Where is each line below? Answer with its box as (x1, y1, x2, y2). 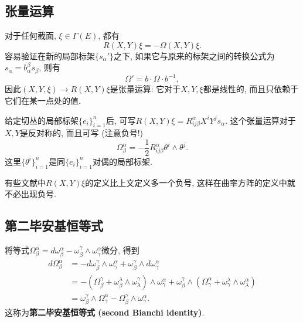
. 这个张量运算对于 (225, 114, 296, 126)
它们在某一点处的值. (5, 94, 81, 106)
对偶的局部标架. (92, 155, 152, 167)
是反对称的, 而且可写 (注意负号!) (19, 127, 143, 139)
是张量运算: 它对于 (110, 83, 181, 95)
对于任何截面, (5, 29, 56, 42)
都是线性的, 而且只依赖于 (203, 83, 299, 95)
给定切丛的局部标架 (5, 114, 79, 126)
